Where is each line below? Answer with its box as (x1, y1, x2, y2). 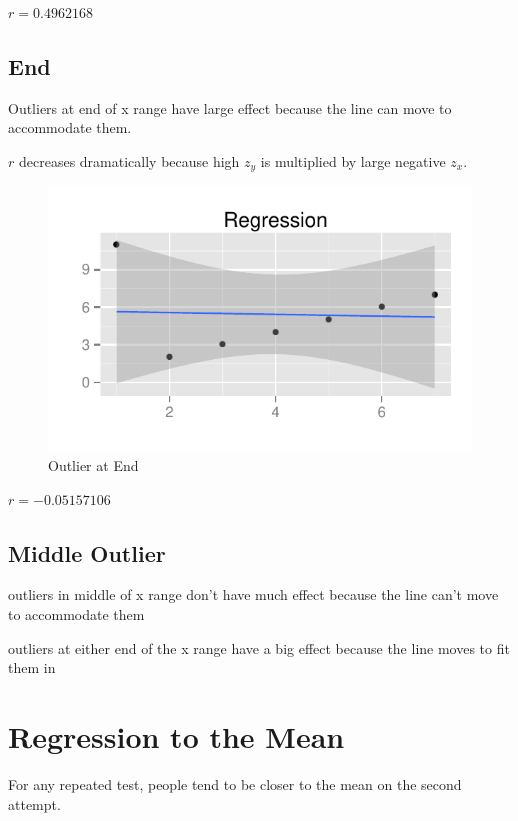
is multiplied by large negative (260, 150, 446, 171)
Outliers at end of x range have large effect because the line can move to (8, 97, 452, 118)
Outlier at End (48, 455, 139, 476)
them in (8, 657, 56, 678)
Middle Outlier (8, 537, 166, 568)
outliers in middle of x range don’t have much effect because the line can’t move (8, 584, 499, 605)
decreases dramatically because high (18, 150, 240, 171)
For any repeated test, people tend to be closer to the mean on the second (8, 773, 462, 794)
